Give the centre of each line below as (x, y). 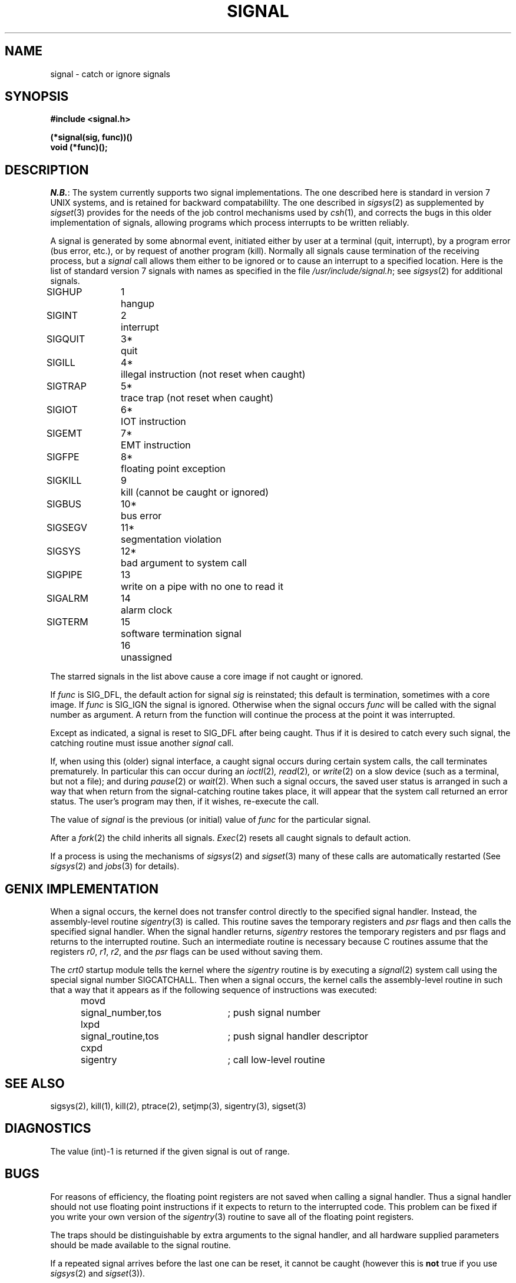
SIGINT (62, 316)
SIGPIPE (64, 575)
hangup (138, 304)
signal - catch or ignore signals (110, 74)
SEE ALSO (35, 1083)
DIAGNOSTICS (48, 1129)
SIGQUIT (66, 339)
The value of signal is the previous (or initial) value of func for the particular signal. (211, 820)
